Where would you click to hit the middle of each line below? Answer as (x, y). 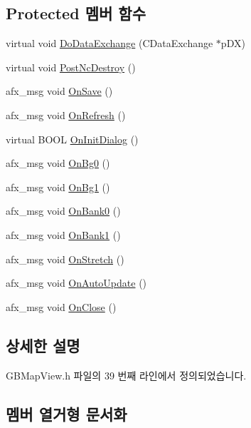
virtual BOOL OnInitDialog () (72, 139)
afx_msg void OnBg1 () (58, 187)
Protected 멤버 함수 (76, 13)
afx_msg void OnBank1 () (63, 234)
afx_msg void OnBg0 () (58, 163)
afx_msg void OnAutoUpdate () (76, 283)
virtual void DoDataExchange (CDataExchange (110, 43)
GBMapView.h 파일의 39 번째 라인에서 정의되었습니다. (126, 375)
